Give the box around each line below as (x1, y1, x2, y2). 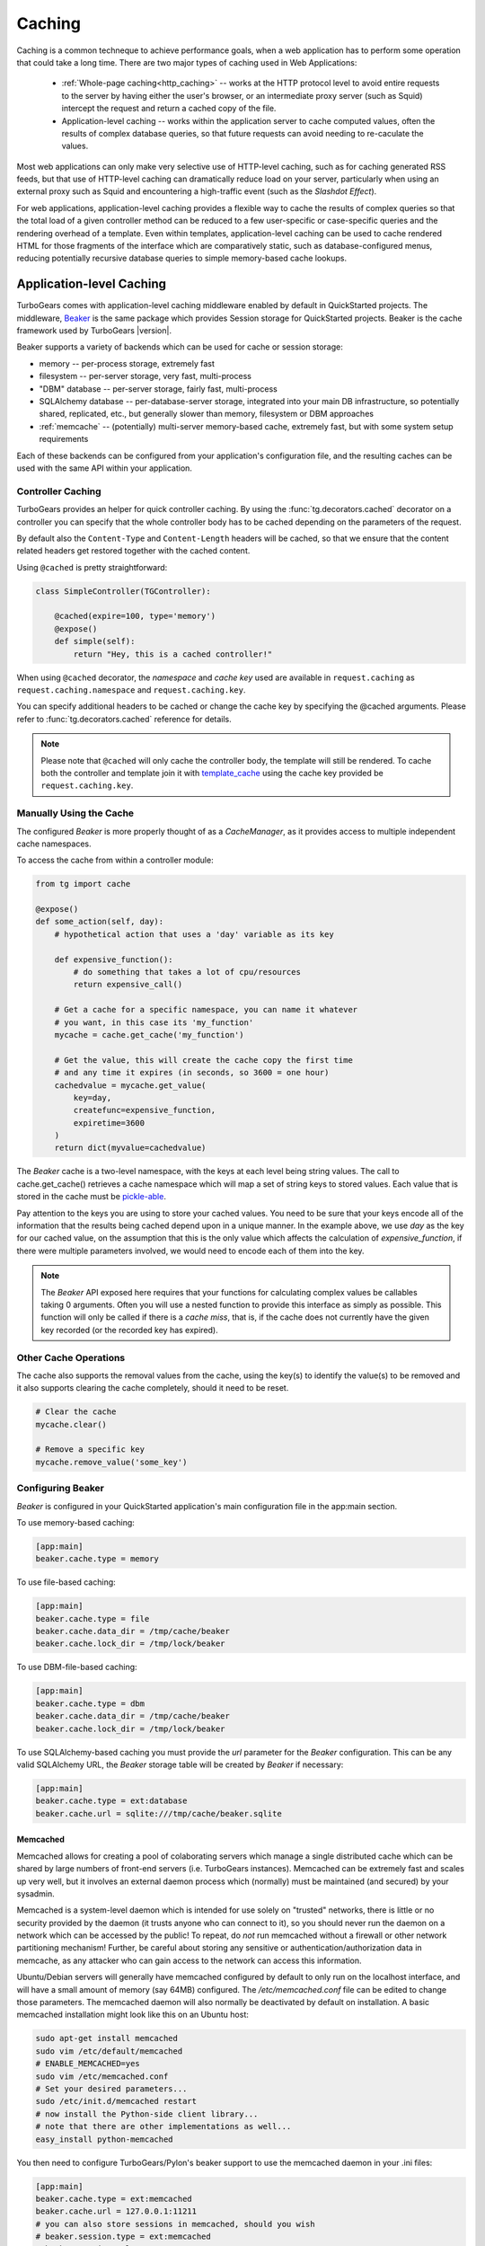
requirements (39, 434, 89, 445)
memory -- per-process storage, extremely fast (39, 358, 216, 368)
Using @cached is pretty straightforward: (16, 561, 168, 572)
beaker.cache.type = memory (35, 1554, 159, 1564)
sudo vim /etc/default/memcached (35, 2046, 183, 2056)
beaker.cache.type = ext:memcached (35, 2193, 192, 2204)
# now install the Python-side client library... (35, 2109, 259, 2119)
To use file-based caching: (16, 1577, 116, 1587)
